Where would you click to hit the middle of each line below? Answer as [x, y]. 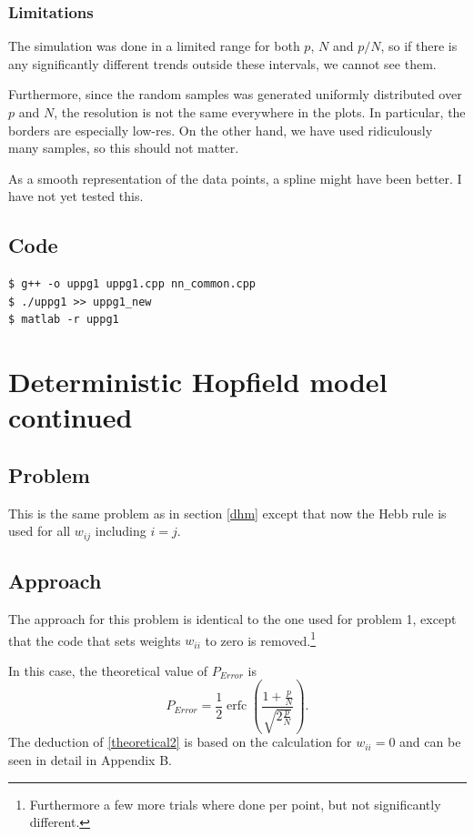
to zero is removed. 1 [260, 639]
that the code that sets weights [95, 640]
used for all [40, 531]
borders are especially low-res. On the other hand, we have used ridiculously [221, 130]
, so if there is [419, 46]
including [121, 531]
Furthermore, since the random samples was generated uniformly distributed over [235, 94]
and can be [430, 742]
